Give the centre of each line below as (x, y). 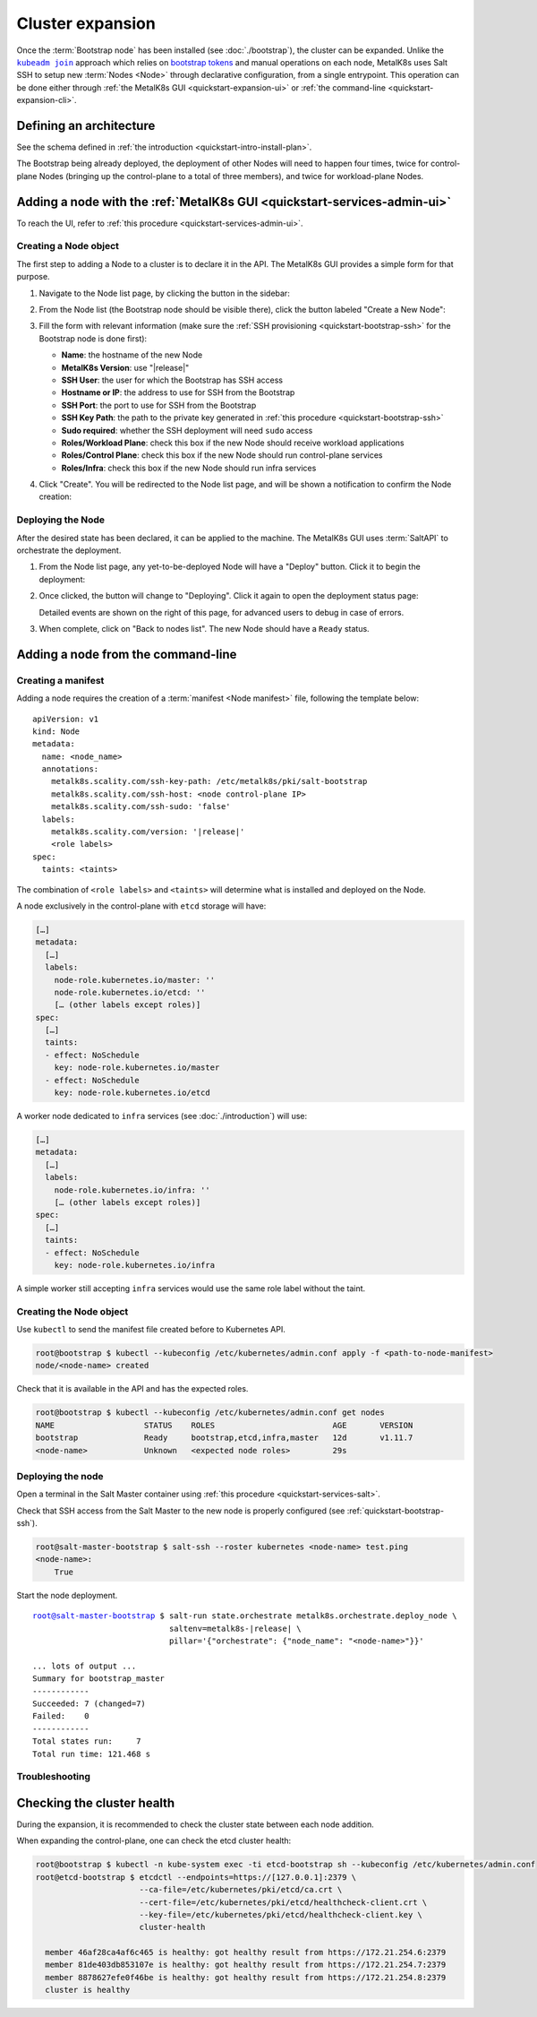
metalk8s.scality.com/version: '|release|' (148, 832)
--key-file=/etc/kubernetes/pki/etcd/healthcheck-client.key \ (281, 1914)
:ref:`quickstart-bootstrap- (396, 1511)
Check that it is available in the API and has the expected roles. (132, 1389)
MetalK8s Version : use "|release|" (125, 367)
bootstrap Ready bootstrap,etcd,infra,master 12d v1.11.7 (224, 1438)
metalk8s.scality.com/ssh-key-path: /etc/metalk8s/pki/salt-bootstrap (209, 781)
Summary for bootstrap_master (99, 1679)
